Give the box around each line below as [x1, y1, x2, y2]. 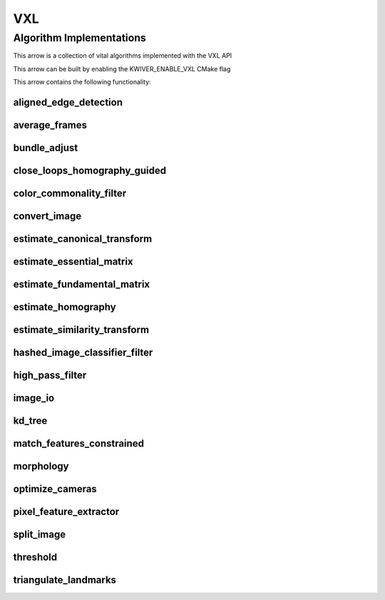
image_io [13, 392, 55, 405]
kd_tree [13, 415, 48, 427]
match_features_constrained [13, 437, 144, 449]
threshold [13, 551, 58, 564]
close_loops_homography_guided [13, 165, 167, 177]
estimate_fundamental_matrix [13, 278, 150, 290]
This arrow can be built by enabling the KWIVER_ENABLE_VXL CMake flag [13, 64, 231, 73]
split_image [13, 529, 66, 541]
